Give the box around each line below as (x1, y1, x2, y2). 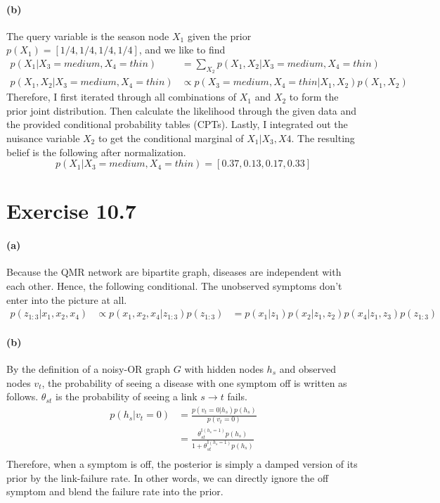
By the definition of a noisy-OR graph (6, 362, 171, 376)
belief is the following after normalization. (6, 144, 186, 159)
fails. (227, 389, 247, 404)
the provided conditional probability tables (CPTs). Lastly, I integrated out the (6, 117, 348, 132)
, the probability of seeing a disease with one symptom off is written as (41, 375, 347, 390)
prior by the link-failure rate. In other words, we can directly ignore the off (6, 470, 329, 485)
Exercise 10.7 (6, 196, 136, 225)
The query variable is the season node (6, 28, 169, 43)
